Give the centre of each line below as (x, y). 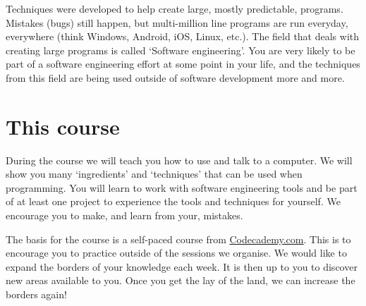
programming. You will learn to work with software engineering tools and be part (182, 187)
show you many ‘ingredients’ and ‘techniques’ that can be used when (154, 174)
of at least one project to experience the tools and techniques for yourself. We (173, 201)
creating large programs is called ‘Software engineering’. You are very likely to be (181, 50)
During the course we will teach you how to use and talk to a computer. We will (179, 160)
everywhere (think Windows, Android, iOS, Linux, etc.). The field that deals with (183, 36)
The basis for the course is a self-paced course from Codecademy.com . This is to (178, 239)
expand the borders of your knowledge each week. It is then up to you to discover (182, 266)
